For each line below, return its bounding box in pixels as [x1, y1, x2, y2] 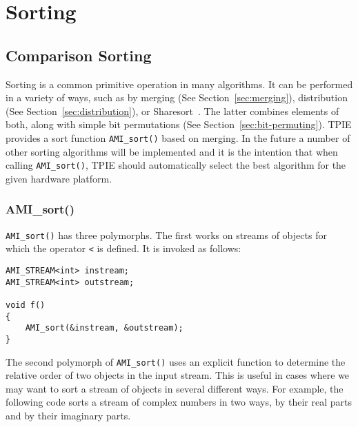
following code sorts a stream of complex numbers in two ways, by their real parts [6, 395, 352, 409]
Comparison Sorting [6, 44, 152, 65]
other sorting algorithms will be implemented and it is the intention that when [6, 144, 338, 158]
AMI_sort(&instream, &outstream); [25, 323, 183, 333]
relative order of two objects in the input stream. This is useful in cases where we [6, 368, 350, 382]
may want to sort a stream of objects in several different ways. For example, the [6, 381, 344, 395]
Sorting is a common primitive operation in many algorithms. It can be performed [6, 76, 353, 91]
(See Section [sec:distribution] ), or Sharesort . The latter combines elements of [6, 103, 339, 118]
